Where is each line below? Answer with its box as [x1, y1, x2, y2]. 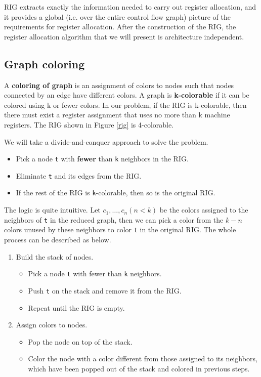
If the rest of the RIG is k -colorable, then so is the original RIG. [16, 187, 215, 198]
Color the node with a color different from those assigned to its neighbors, [28, 353, 257, 364]
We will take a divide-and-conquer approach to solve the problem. [4, 136, 208, 147]
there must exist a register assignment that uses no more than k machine [4, 109, 230, 120]
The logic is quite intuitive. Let [4, 204, 101, 215]
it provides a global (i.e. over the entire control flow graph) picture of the [4, 11, 231, 22]
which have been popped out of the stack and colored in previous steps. [28, 363, 250, 373]
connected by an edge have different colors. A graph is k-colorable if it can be [4, 90, 249, 100]
